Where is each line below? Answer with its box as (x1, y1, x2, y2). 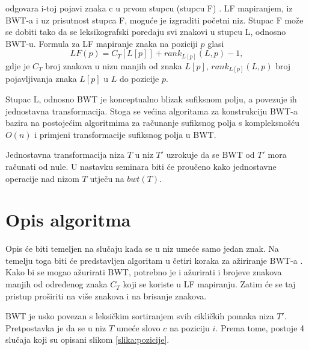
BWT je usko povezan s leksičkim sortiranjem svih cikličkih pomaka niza (5, 310, 274, 322)
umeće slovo (116, 321, 161, 334)
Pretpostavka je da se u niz (5, 321, 106, 334)
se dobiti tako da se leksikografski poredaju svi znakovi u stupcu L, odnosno (5, 25, 286, 38)
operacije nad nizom (5, 172, 79, 184)
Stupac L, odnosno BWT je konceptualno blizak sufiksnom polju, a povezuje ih (5, 93, 297, 105)
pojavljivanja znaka (5, 72, 77, 85)
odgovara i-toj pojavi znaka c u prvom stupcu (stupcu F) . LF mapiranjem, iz (5, 2, 293, 14)
